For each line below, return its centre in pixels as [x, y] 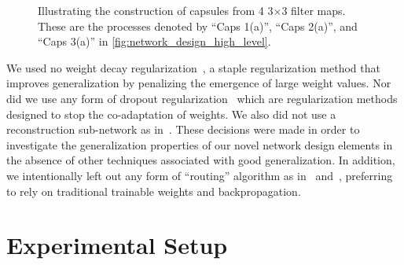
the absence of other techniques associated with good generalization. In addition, [201, 160]
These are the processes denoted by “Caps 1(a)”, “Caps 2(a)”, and [198, 26]
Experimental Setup [117, 245]
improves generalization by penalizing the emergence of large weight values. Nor [199, 83]
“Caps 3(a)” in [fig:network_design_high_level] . [154, 41]
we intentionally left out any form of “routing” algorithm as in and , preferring [200, 175]
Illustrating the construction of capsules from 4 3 [156, 10]
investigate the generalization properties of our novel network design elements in [200, 144]
